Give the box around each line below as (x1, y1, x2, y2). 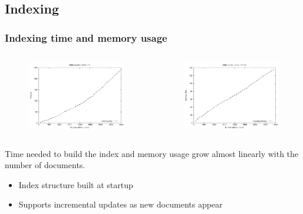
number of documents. (5, 159, 85, 171)
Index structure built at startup (18, 178, 133, 190)
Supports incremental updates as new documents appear (18, 198, 223, 210)
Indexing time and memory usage (5, 30, 167, 45)
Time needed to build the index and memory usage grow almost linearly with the (5, 147, 299, 159)
